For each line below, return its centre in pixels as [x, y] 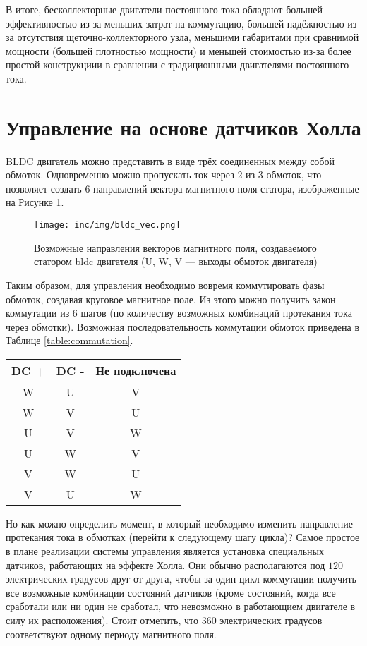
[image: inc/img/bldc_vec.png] [107, 225]
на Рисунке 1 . [35, 202]
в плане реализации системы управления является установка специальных [165, 551]
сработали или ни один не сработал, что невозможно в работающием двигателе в [181, 606]
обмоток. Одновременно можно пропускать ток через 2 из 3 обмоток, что [164, 175]
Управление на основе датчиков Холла [183, 127]
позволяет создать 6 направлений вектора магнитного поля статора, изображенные [182, 188]
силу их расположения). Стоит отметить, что [102, 620]
